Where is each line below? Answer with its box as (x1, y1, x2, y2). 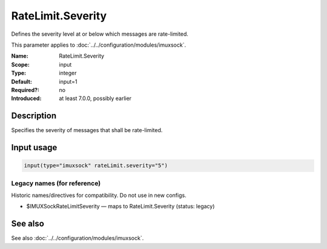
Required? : (11, 86, 39, 93)
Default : (11, 78, 33, 85)
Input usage (11, 142, 58, 153)
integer (59, 70, 77, 77)
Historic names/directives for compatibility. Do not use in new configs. (11, 191, 187, 199)
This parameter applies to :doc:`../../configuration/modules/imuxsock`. (11, 41, 187, 48)
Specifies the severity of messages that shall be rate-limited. (11, 127, 163, 134)
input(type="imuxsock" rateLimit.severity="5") (24, 162, 168, 169)
